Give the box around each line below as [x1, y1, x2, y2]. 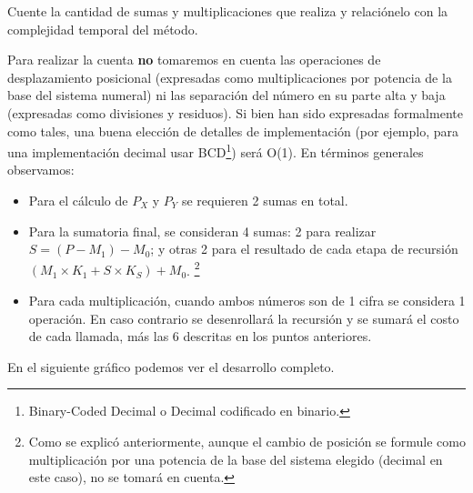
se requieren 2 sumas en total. [181, 191, 348, 209]
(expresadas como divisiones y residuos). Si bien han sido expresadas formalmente [7, 103, 463, 122]
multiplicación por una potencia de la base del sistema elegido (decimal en [28, 449, 443, 468]
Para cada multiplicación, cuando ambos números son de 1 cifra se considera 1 [28, 291, 466, 310]
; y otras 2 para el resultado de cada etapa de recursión [150, 239, 458, 258]
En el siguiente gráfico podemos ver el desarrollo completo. [7, 357, 335, 376]
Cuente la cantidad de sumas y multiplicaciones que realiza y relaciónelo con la [7, 2, 448, 20]
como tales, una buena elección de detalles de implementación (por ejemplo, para [7, 121, 459, 140]
